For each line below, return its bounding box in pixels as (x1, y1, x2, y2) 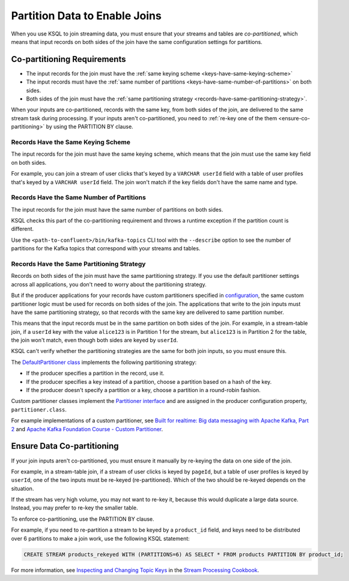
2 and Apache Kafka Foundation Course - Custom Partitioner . (11, 425, 163, 432)
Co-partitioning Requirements (11, 54, 126, 64)
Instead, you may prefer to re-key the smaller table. (11, 504, 138, 511)
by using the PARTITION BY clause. (46, 123, 133, 131)
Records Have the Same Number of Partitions (11, 193, 147, 201)
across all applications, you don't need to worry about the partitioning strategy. (11, 280, 207, 288)
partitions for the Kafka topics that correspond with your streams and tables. (11, 245, 201, 252)
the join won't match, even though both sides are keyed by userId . (11, 337, 178, 344)
